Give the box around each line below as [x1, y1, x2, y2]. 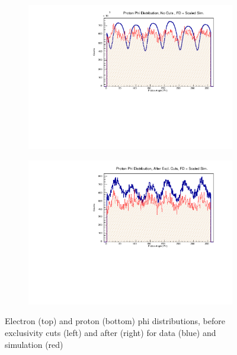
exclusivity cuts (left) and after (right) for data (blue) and [5, 327, 216, 338]
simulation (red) [5, 338, 63, 350]
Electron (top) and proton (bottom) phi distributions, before [5, 315, 225, 327]
